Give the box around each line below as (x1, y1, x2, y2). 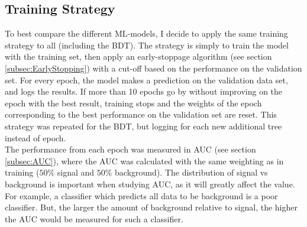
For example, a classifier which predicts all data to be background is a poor (5, 189, 278, 202)
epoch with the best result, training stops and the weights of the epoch (5, 96, 262, 109)
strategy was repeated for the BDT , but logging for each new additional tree (5, 119, 282, 132)
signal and (57, 166, 95, 179)
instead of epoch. (5, 131, 66, 144)
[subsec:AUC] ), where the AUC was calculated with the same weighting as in (5, 154, 284, 167)
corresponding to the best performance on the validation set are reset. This (5, 108, 277, 121)
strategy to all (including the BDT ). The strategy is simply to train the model (5, 38, 289, 51)
